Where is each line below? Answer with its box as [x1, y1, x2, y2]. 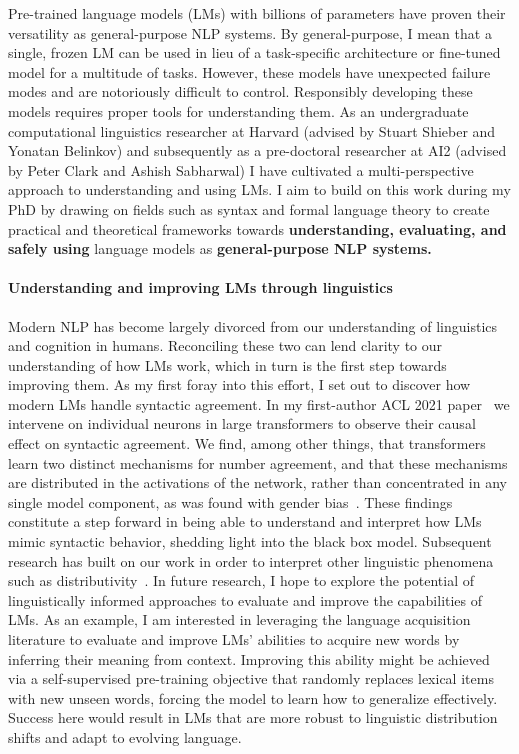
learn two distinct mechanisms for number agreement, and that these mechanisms [8, 452, 508, 473]
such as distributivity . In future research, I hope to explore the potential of [8, 570, 475, 591]
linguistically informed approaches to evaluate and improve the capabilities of [8, 589, 483, 610]
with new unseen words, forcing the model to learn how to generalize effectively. [8, 687, 498, 708]
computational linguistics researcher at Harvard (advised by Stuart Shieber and [8, 120, 496, 141]
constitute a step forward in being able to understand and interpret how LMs [8, 511, 482, 532]
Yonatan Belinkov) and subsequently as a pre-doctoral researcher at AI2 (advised [8, 140, 507, 161]
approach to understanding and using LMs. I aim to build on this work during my [8, 179, 511, 200]
